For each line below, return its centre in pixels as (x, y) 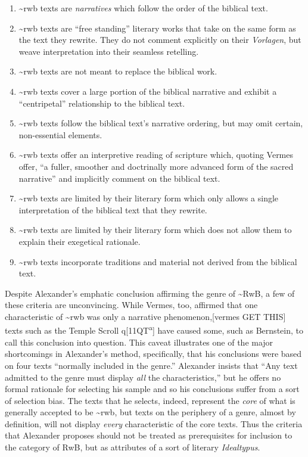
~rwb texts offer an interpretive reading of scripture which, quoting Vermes (156, 155)
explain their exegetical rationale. (80, 241)
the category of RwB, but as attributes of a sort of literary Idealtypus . (133, 447)
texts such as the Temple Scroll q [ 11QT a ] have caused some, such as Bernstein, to (154, 329)
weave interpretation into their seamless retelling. (109, 51)
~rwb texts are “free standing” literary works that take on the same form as (157, 28)
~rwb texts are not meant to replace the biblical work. (118, 71)
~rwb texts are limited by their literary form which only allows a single (149, 198)
